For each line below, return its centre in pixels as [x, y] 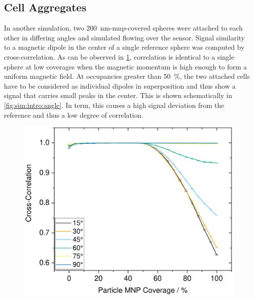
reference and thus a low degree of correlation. [74, 115]
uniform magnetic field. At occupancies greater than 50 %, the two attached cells [127, 76]
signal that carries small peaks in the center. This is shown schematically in [118, 95]
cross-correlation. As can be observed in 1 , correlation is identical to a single [119, 56]
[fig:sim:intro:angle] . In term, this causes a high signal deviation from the [114, 105]
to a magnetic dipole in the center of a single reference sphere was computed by [124, 47]
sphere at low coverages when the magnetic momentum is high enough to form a [126, 66]
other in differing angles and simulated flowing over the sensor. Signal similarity [125, 37]
